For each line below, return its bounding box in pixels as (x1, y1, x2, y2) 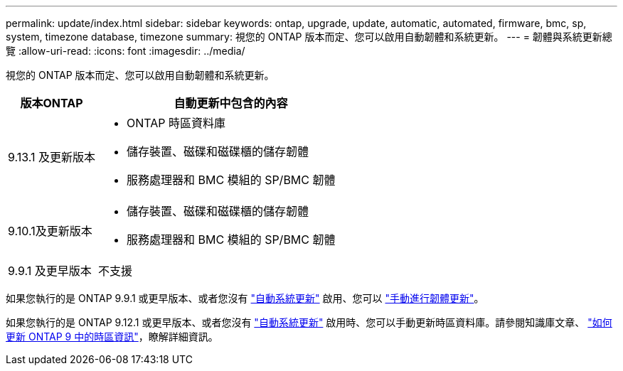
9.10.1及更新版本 (8, 224, 92, 238)
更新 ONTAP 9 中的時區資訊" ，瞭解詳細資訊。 (6, 330, 218, 343)
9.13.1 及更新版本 (8, 150, 96, 164)
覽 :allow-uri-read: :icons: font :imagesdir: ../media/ (6, 45, 245, 57)
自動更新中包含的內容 (174, 96, 288, 110)
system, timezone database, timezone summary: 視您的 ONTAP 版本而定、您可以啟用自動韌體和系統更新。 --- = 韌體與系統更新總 (6, 31, 612, 43)
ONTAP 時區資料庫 (127, 116, 226, 130)
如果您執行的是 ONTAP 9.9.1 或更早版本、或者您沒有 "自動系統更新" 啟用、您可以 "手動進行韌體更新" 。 (6, 292, 484, 304)
